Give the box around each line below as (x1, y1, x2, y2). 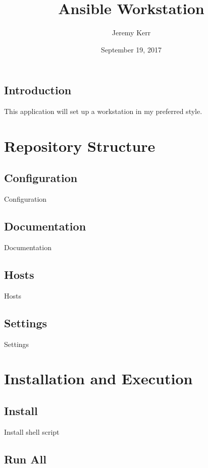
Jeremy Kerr (112, 27, 151, 38)
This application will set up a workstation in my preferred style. (4, 106, 202, 116)
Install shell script (4, 426, 60, 437)
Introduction (4, 82, 72, 98)
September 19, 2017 (101, 44, 162, 54)
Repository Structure (4, 135, 155, 156)
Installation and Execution (4, 368, 193, 389)
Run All (4, 451, 46, 466)
